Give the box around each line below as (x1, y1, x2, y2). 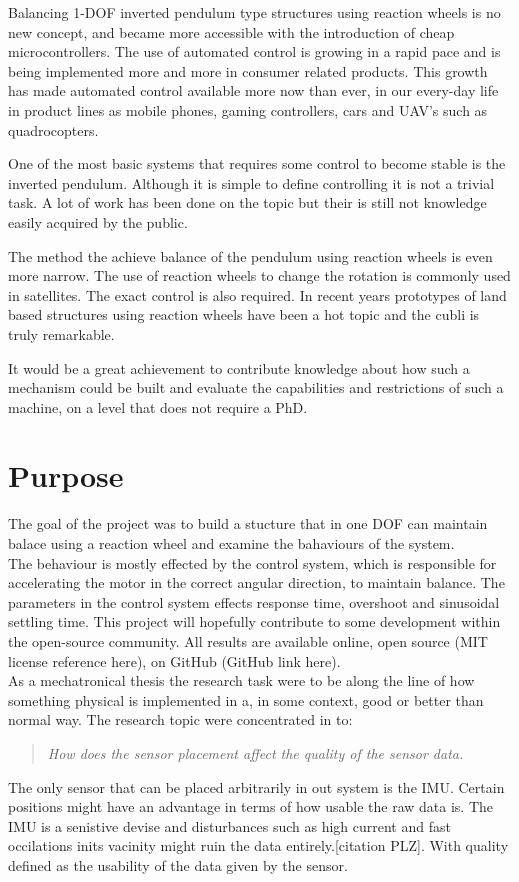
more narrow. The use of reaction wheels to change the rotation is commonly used (8, 265, 511, 286)
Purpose (8, 455, 124, 496)
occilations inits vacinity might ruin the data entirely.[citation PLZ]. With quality (8, 835, 509, 856)
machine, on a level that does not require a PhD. (8, 396, 308, 417)
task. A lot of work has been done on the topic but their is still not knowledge (8, 192, 487, 213)
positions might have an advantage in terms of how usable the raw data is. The (8, 796, 493, 817)
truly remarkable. (8, 323, 115, 344)
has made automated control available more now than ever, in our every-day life (8, 80, 499, 101)
